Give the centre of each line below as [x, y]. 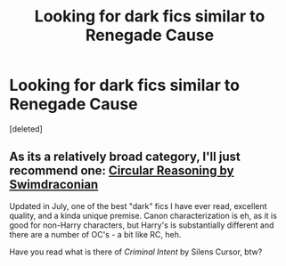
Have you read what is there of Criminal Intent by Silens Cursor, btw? [136, 252]
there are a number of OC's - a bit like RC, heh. [95, 234]
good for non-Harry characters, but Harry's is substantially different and [142, 225]
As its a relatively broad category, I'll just [125, 157]
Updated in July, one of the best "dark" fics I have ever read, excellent [138, 206]
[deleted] [26, 129]
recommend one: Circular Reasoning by [122, 171]
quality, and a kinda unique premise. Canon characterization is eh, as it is [143, 215]
